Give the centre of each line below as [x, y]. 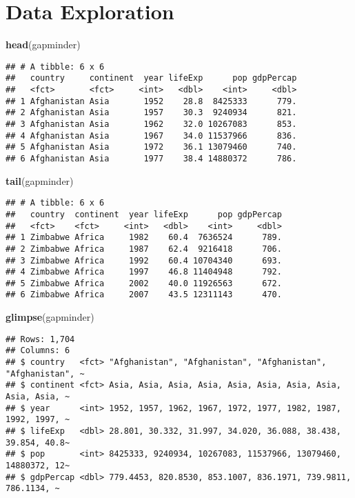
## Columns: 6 [38, 351]
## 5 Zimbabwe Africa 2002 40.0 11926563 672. [144, 283]
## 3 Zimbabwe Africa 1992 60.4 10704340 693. [144, 260]
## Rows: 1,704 [40, 339]
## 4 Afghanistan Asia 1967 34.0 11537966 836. [151, 136]
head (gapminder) [43, 44]
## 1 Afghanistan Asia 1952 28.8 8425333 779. [151, 101]
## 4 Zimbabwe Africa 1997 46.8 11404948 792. [144, 272]
